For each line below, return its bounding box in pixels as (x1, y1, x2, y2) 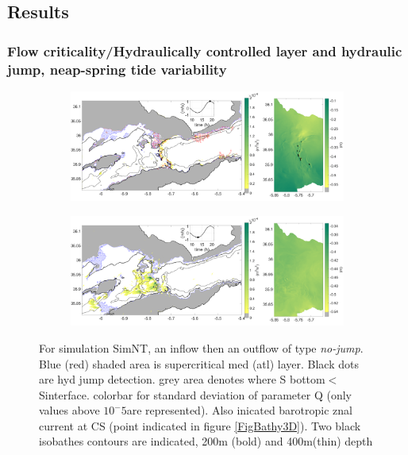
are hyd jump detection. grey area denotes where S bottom (39, 371, 325, 388)
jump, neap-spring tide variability (7, 59, 227, 79)
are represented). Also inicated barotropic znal (126, 402, 352, 418)
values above (39, 402, 100, 418)
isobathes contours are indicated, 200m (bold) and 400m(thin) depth (39, 433, 373, 449)
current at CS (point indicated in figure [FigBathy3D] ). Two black (39, 417, 361, 434)
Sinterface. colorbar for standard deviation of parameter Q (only (39, 386, 352, 403)
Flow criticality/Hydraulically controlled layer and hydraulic (7, 40, 402, 60)
